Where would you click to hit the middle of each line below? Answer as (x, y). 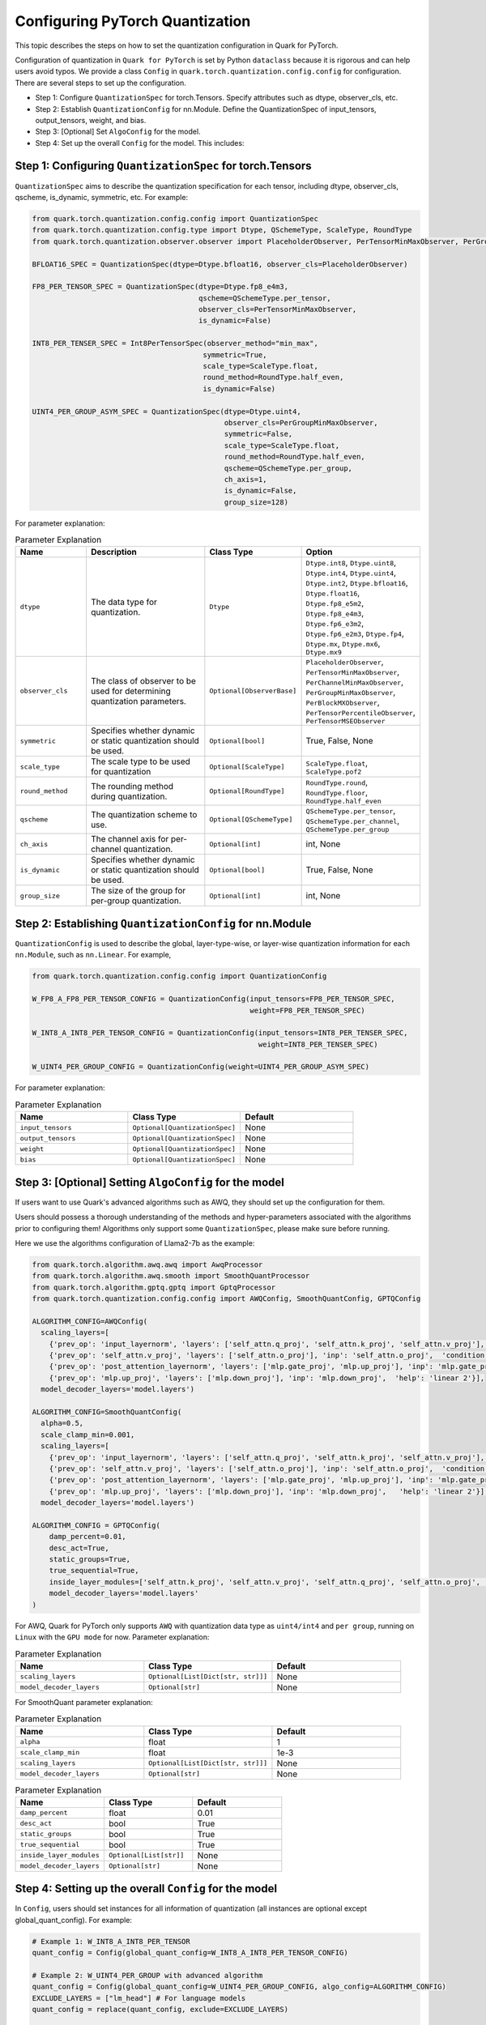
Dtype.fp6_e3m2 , (335, 624)
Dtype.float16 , (333, 593)
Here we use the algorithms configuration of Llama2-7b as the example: (135, 1243)
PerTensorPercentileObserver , (361, 713)
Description (114, 552)
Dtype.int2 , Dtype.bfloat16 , (357, 583)
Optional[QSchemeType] (251, 819)
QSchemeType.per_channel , (353, 821)
